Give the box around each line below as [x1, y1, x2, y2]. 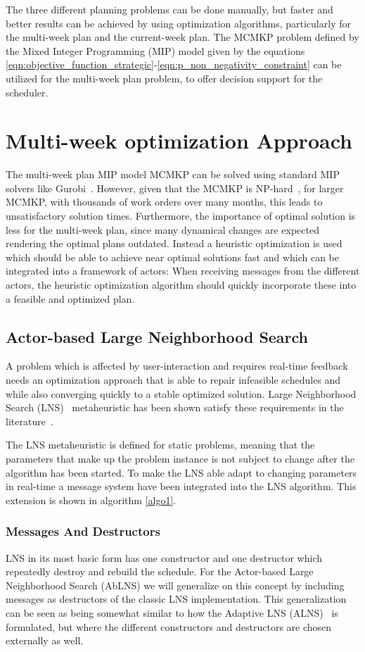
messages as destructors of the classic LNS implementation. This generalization [6, 591, 347, 606]
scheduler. [6, 84, 49, 99]
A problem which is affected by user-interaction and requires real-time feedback [6, 358, 348, 373]
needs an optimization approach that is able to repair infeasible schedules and [6, 372, 341, 387]
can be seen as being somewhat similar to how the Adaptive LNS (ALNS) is [6, 605, 338, 620]
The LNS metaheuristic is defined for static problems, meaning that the [6, 437, 315, 452]
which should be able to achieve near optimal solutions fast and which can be [6, 249, 340, 264]
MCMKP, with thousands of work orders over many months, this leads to [6, 194, 323, 209]
